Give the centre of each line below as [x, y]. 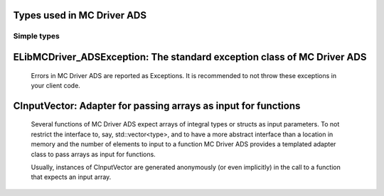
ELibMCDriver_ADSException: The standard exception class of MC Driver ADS [190, 57]
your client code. [56, 85]
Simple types [36, 36]
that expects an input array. [71, 177]
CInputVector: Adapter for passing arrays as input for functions [157, 105]
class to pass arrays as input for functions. [93, 154]
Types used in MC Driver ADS [80, 15]
